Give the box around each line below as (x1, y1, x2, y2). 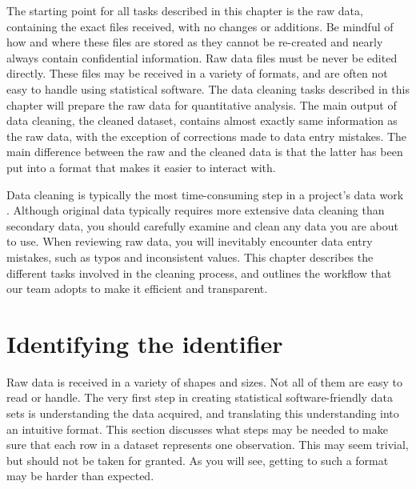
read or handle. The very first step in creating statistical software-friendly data (6, 389, 393, 406)
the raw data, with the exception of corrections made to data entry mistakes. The (6, 127, 407, 144)
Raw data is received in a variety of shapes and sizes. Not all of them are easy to (6, 373, 402, 390)
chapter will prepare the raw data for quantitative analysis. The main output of (6, 96, 397, 113)
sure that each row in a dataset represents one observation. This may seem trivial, (6, 436, 409, 453)
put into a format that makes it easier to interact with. (6, 158, 276, 175)
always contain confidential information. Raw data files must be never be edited (6, 49, 398, 66)
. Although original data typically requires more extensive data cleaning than (6, 202, 385, 218)
